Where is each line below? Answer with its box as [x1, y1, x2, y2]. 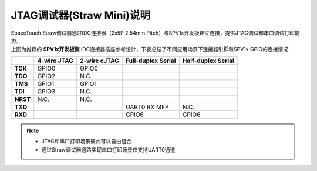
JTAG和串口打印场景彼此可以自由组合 [41, 138, 132, 145]
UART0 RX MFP [125, 103, 169, 111]
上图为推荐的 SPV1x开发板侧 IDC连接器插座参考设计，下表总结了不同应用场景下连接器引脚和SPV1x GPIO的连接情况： [11, 46, 294, 53]
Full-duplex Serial [125, 56, 176, 65]
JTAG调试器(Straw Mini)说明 [11, 9, 151, 22]
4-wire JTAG [37, 56, 73, 65]
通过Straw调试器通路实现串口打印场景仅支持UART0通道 [41, 146, 176, 153]
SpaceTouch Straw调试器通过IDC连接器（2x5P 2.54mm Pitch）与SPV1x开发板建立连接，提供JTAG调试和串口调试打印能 [11, 29, 300, 36]
